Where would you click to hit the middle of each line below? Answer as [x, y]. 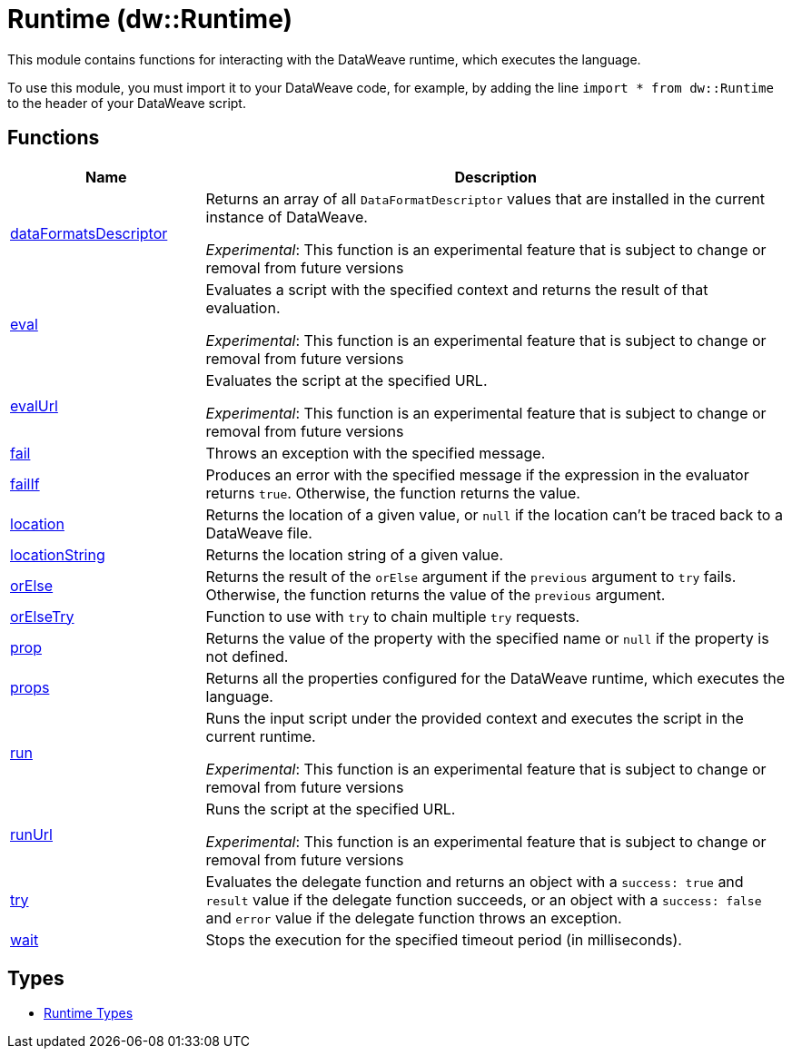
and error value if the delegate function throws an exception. [414, 918]
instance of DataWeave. [287, 217]
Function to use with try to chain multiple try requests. [393, 616]
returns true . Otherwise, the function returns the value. [393, 493]
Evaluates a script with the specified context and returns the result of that [457, 289]
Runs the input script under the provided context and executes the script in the [475, 718]
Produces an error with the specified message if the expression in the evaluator [477, 474]
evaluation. [243, 307]
